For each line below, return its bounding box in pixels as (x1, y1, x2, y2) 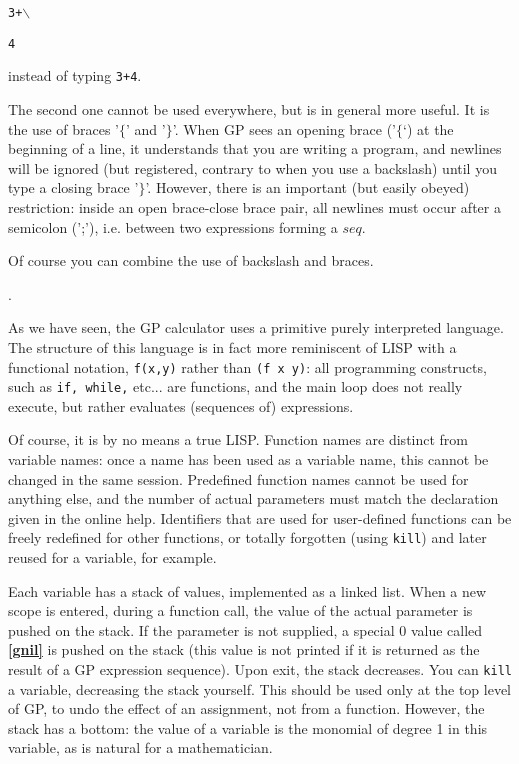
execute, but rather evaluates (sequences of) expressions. (8, 395, 354, 416)
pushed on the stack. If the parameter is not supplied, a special (8, 619, 395, 640)
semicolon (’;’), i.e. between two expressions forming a (8, 216, 338, 237)
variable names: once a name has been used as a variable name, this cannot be (8, 449, 489, 469)
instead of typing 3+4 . (8, 65, 142, 86)
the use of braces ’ (8, 118, 120, 139)
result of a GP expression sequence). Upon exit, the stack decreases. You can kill (8, 659, 512, 679)
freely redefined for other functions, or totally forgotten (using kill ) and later (8, 527, 487, 548)
